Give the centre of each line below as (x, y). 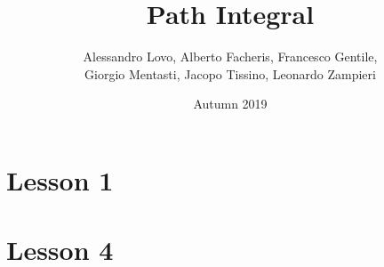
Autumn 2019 (230, 104)
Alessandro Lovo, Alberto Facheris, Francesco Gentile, (230, 57)
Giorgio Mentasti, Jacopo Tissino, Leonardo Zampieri (230, 73)
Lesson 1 (60, 179)
